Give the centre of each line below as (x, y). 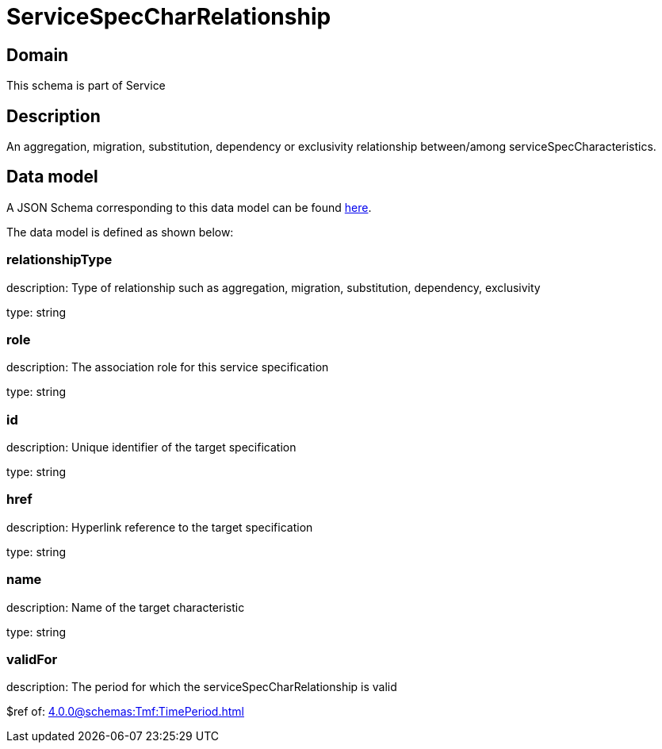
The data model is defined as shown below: (120, 232)
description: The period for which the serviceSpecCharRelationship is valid (202, 687)
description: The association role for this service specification (168, 367)
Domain (38, 55)
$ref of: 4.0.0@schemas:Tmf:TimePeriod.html (125, 712)
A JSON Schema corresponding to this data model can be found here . (189, 207)
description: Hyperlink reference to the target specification (160, 527)
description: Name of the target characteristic (126, 607)
